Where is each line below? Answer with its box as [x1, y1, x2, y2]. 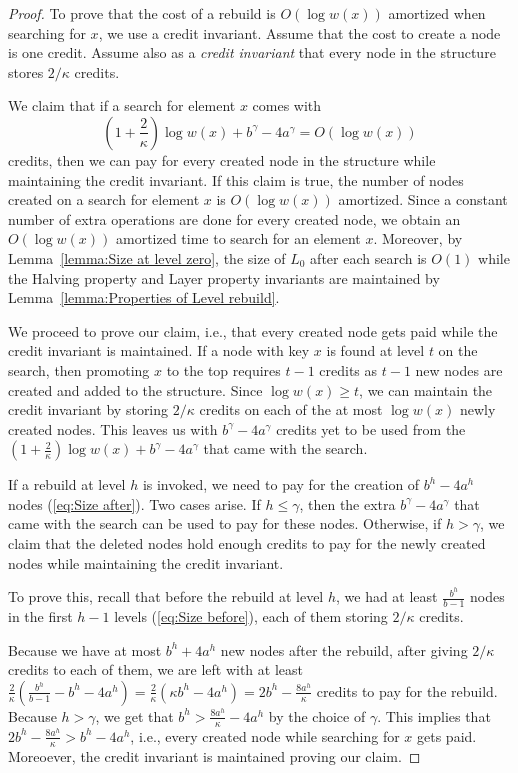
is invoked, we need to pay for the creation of [142, 474, 420, 495]
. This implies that [377, 705, 491, 726]
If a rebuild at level [8, 474, 126, 495]
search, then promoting [8, 359, 150, 380]
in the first [8, 606, 73, 627]
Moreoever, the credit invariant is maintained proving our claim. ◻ [8, 745, 421, 766]
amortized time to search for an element [115, 228, 361, 249]
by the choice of [268, 705, 366, 726]
